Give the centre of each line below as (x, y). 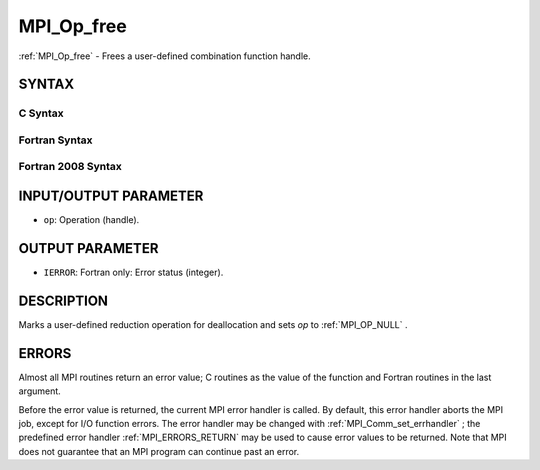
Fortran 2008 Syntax (70, 167)
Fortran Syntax (55, 140)
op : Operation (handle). (91, 220)
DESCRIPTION (63, 300)
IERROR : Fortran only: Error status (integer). (133, 272)
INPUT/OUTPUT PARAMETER (111, 196)
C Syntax (41, 113)
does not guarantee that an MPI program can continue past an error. (159, 451)
